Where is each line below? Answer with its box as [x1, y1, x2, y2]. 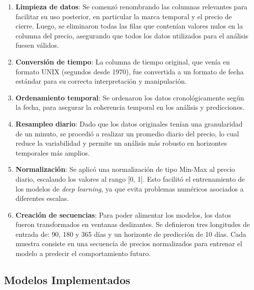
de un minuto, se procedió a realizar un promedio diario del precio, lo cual [15, 128, 239, 138]
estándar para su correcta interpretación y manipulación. [15, 76, 187, 86]
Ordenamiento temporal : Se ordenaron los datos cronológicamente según [15, 92, 244, 102]
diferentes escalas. [15, 193, 69, 203]
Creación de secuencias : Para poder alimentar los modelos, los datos [15, 209, 231, 220]
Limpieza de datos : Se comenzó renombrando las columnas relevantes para [15, 1, 248, 11]
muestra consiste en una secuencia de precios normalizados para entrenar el [15, 238, 242, 249]
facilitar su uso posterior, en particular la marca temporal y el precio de [15, 11, 232, 21]
